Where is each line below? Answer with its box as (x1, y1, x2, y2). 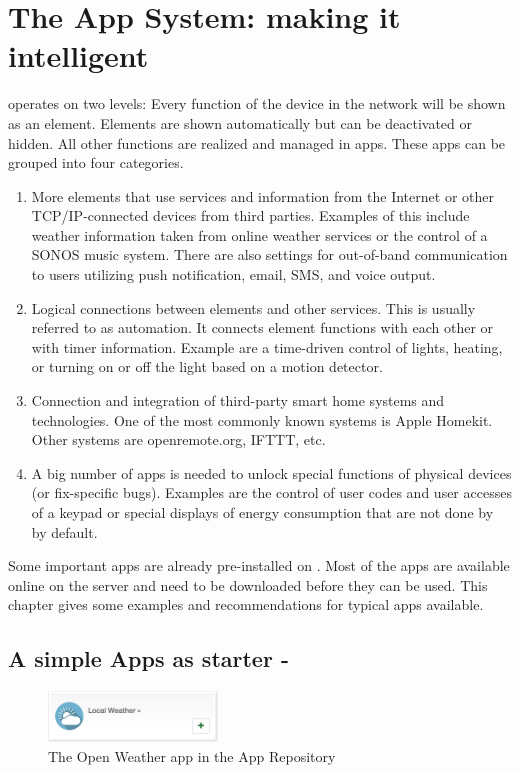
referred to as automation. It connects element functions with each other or (31, 317, 494, 338)
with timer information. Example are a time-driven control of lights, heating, (31, 336, 503, 357)
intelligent (8, 35, 149, 76)
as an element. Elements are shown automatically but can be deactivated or (8, 112, 473, 133)
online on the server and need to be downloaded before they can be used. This (8, 574, 488, 595)
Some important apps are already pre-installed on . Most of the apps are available (8, 555, 510, 576)
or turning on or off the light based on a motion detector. (31, 356, 383, 377)
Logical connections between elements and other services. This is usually (31, 297, 476, 318)
